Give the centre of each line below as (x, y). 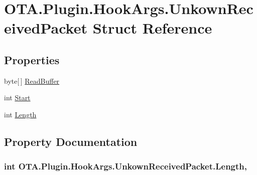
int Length (20, 114)
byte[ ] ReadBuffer (32, 80)
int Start (17, 98)
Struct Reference (152, 28)
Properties (32, 59)
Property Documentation (71, 141)
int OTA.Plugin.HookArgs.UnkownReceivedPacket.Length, (126, 166)
